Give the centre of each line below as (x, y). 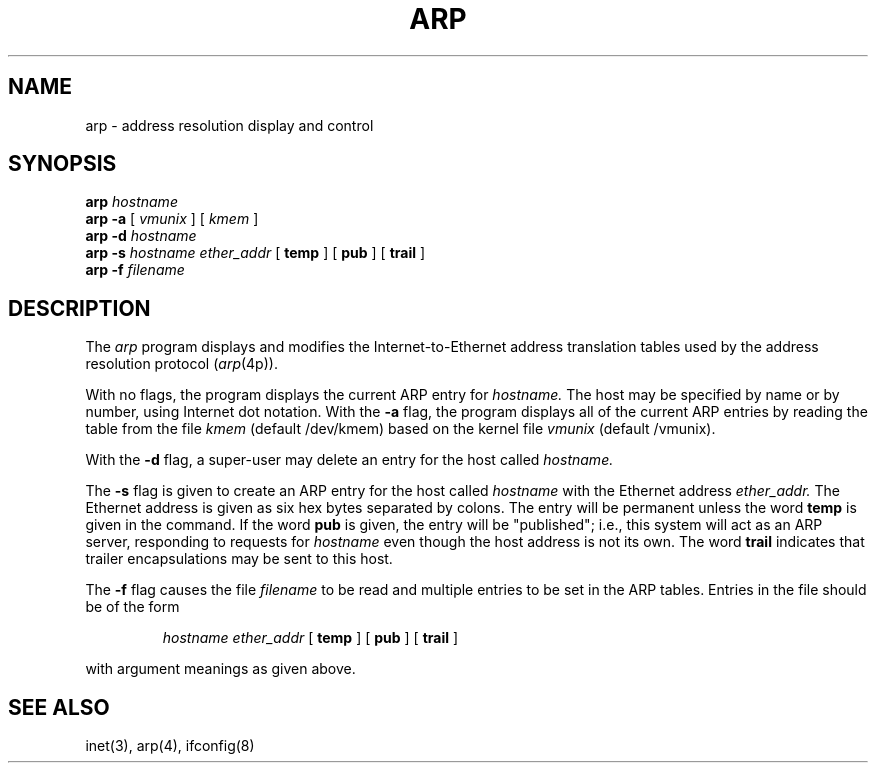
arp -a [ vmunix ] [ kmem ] (172, 219)
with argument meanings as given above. (220, 669)
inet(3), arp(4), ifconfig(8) (170, 746)
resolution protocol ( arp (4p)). (181, 364)
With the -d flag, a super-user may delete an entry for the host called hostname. (349, 460)
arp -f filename (135, 270)
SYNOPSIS (62, 164)
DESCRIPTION (79, 308)
